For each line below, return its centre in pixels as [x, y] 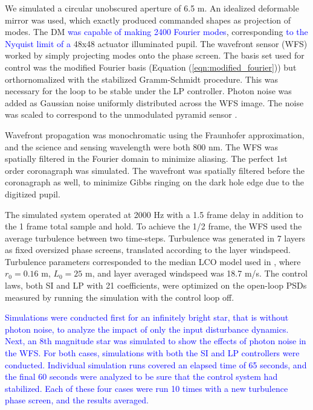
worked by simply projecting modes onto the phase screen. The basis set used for [155, 55]
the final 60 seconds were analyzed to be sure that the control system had [141, 376]
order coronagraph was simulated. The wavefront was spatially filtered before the [155, 170]
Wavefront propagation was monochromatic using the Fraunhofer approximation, [155, 134]
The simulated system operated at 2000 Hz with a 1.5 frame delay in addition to [154, 214]
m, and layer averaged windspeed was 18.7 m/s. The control [196, 273]
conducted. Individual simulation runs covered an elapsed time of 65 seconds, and [156, 364]
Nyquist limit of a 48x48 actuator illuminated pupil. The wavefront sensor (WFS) [156, 43]
